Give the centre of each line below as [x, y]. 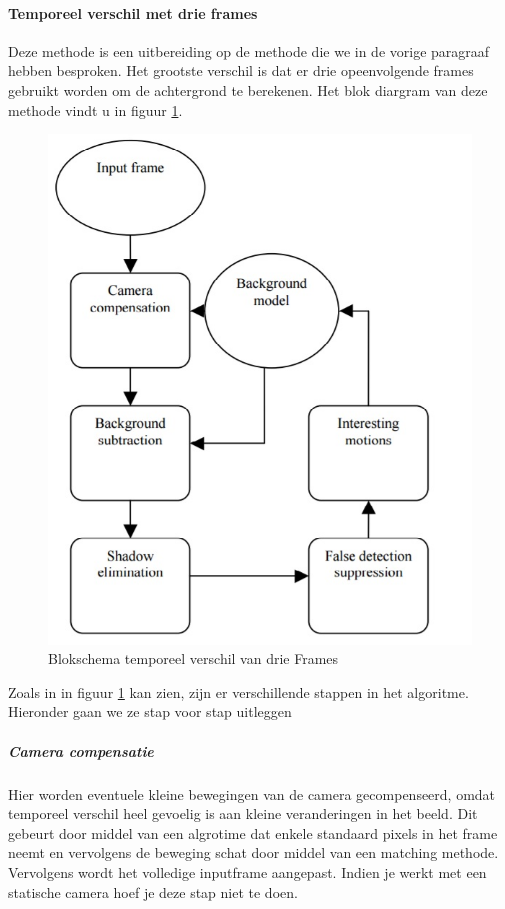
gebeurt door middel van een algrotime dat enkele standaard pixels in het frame [253, 832]
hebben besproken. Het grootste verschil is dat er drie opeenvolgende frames [241, 70]
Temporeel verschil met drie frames [133, 12]
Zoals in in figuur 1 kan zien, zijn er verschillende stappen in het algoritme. [238, 691]
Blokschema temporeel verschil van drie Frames [193, 658]
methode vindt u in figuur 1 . [95, 109]
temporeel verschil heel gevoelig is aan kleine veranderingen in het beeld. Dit [243, 813]
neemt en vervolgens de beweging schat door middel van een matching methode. [253, 852]
